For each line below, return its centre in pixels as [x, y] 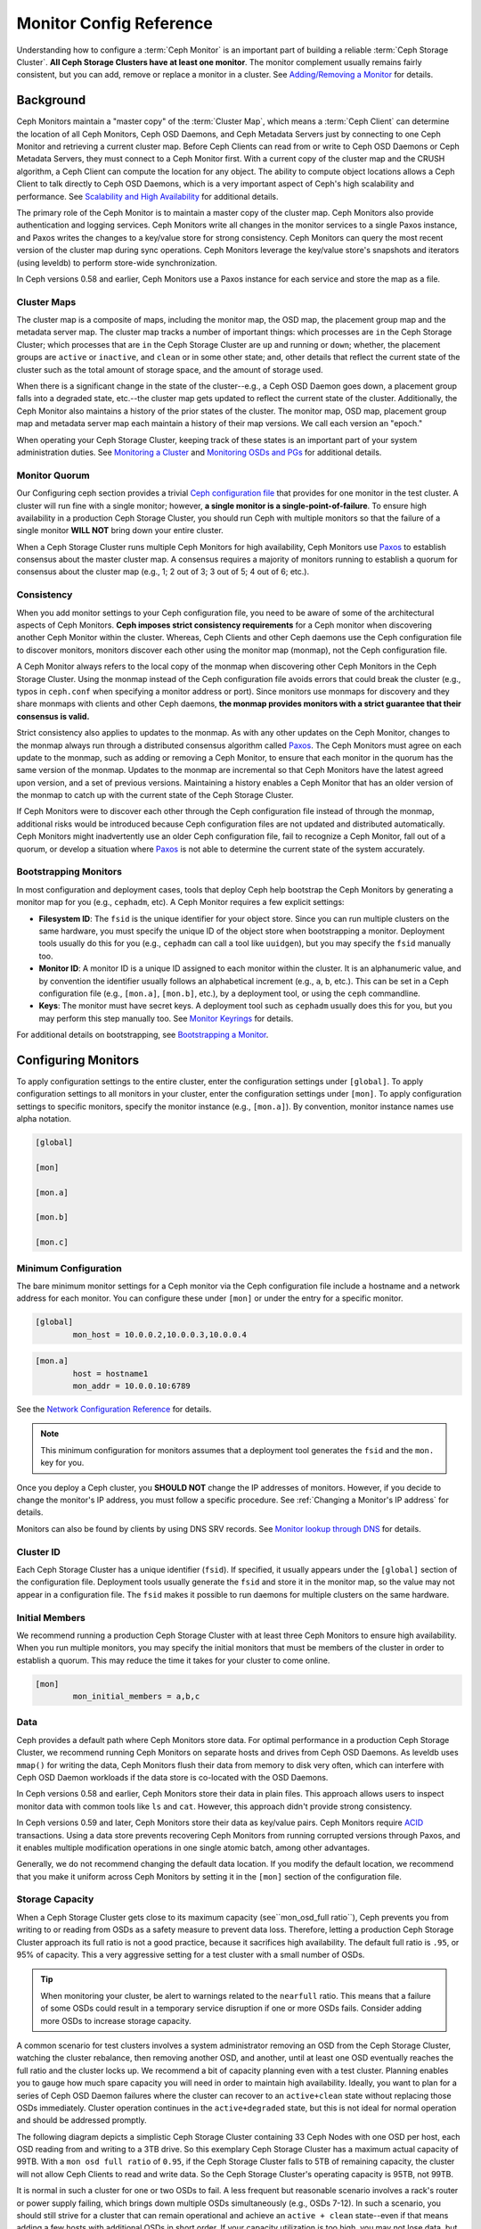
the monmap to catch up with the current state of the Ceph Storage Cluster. [155, 795]
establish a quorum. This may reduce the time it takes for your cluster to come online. [173, 1660]
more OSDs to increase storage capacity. [116, 2020]
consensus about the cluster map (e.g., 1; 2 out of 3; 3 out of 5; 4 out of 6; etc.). [163, 572]
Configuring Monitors [78, 1060]
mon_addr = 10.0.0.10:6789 [131, 1386]
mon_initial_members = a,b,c [136, 1697]
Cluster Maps [46, 301]
